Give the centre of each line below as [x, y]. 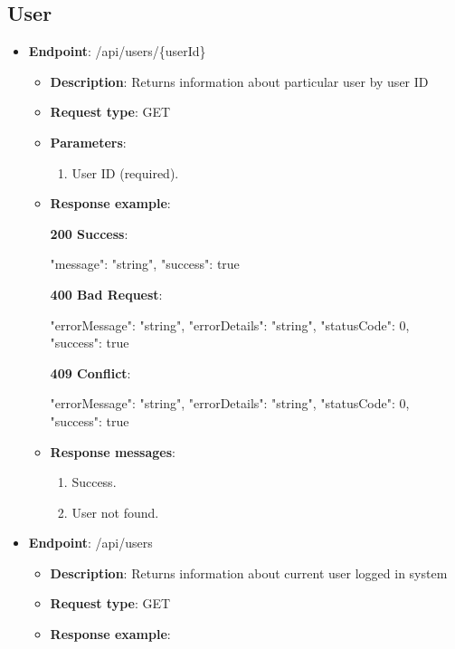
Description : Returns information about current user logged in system [249, 573]
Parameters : [88, 142]
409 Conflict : [90, 372]
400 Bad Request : [106, 294]
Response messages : [113, 451]
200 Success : [89, 233]
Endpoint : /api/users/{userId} [117, 51]
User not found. [115, 512]
